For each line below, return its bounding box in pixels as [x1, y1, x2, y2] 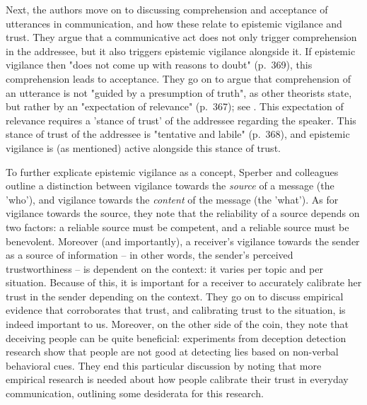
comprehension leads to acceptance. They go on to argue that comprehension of [6, 71, 351, 86]
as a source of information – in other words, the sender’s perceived [6, 247, 293, 262]
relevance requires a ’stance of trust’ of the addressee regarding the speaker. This [6, 112, 356, 127]
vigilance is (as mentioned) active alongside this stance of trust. [6, 140, 281, 155]
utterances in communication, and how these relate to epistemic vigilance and [6, 16, 342, 30]
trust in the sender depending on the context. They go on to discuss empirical [6, 288, 344, 303]
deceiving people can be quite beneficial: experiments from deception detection [6, 330, 346, 345]
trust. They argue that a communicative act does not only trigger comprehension [6, 30, 357, 45]
